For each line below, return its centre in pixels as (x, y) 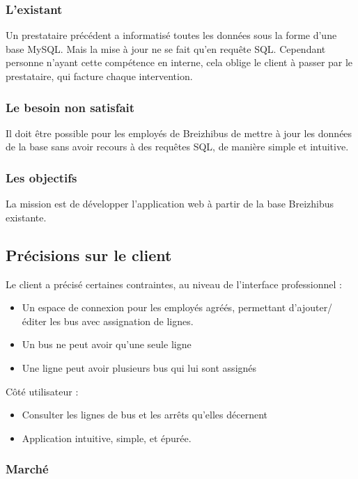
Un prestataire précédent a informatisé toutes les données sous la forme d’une (171, 35)
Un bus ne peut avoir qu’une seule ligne (107, 344)
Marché (27, 469)
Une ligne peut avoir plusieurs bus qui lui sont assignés (139, 367)
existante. (26, 217)
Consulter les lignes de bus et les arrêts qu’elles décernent (145, 415)
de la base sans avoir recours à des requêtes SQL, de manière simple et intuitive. (177, 147)
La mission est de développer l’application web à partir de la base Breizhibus (170, 204)
